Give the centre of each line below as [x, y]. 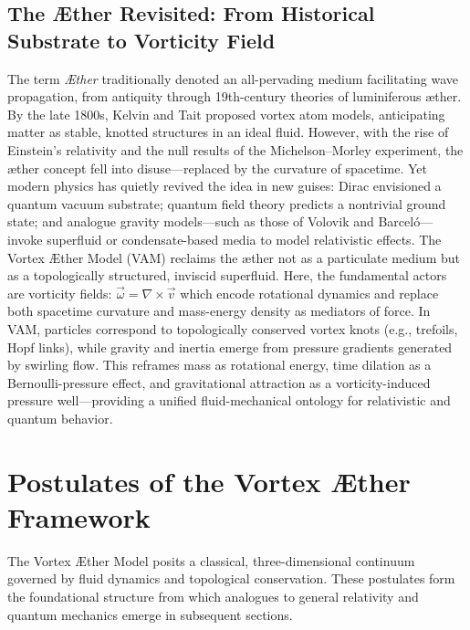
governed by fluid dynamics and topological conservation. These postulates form [231, 578]
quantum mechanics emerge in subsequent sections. [150, 614]
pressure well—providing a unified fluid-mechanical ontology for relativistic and [229, 400]
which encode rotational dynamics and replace [309, 293]
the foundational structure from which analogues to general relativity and [213, 596]
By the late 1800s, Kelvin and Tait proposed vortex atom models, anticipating [226, 114]
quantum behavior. [60, 418]
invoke [25, 239]
